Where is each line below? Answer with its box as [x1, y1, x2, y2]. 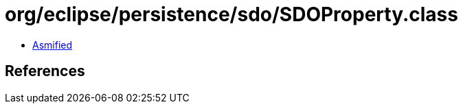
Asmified [32, 38, 73, 51]
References [5, 62, 85, 80]
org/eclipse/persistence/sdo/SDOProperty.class [5, 3, 458, 26]
